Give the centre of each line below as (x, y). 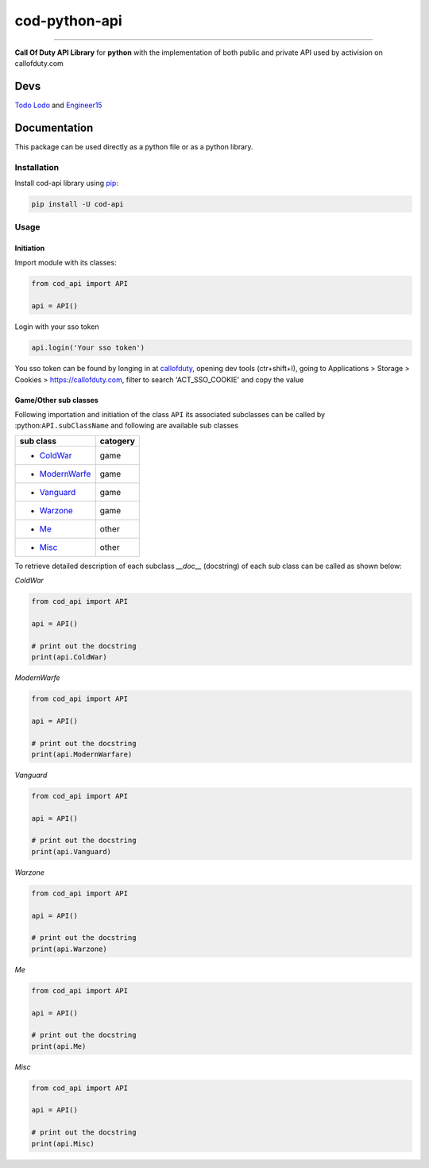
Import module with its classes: (66, 263)
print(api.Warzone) (69, 949)
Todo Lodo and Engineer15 (58, 105)
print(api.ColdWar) (69, 657)
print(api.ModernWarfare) (82, 754)
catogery (117, 441)
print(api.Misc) (63, 1143)
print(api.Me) (59, 1046)
